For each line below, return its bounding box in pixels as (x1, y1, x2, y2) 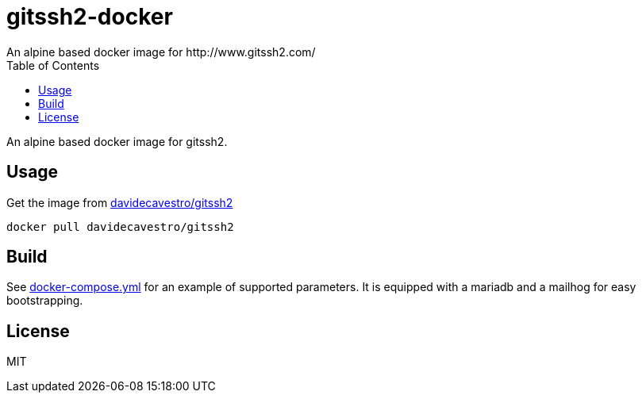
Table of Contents (6, 58, 100, 72)
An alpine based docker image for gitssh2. (6, 134, 228, 148)
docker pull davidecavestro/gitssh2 (6, 220, 234, 233)
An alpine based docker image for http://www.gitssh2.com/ (6, 44, 316, 59)
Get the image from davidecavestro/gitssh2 (6, 195, 233, 209)
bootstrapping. (6, 293, 83, 308)
